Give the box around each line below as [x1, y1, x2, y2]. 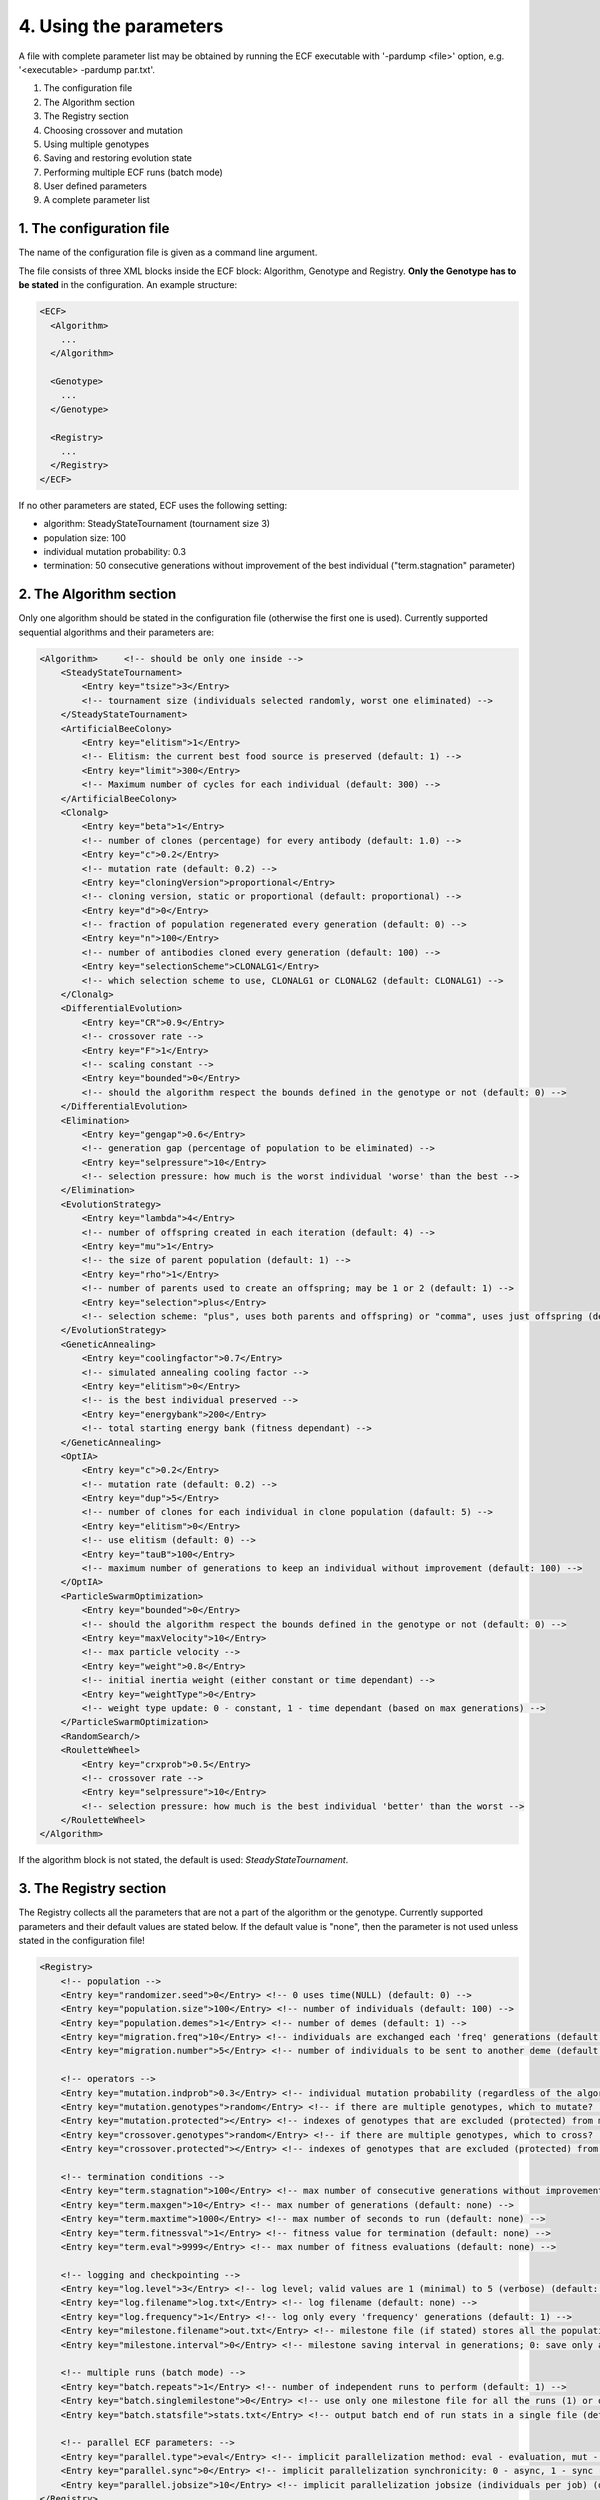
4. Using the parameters [18, 15, 224, 37]
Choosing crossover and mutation [43, 124, 184, 136]
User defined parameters [43, 180, 147, 192]
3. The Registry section [18, 1880, 167, 1897]
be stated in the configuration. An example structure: [18, 279, 238, 291]
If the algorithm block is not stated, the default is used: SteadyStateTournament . [18, 1854, 349, 1866]
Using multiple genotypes [43, 138, 150, 150]
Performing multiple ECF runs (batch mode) [43, 166, 224, 178]
